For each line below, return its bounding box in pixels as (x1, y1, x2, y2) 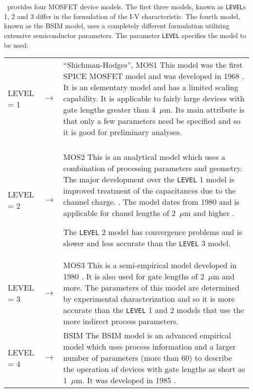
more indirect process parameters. (63, 315, 179, 327)
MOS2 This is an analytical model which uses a (63, 151, 225, 163)
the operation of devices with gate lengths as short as (63, 363, 245, 375)
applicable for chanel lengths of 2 (63, 207, 176, 219)
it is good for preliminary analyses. (63, 126, 182, 138)
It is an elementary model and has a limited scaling (63, 81, 238, 93)
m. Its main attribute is (164, 104, 245, 116)
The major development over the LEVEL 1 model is (63, 174, 235, 185)
